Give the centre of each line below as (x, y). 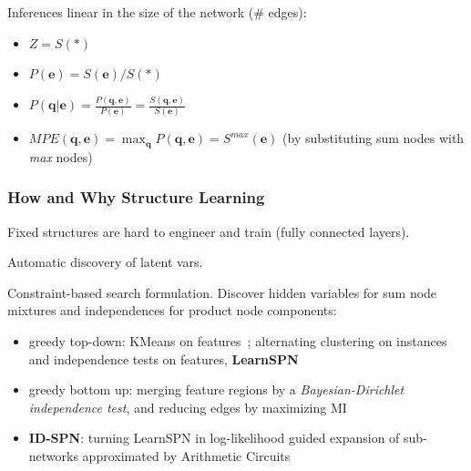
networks (53, 456)
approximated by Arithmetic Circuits (186, 456)
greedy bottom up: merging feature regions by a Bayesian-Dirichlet (216, 389)
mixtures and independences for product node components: (172, 310)
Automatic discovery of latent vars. (105, 262)
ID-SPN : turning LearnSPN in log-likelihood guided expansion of (214, 438)
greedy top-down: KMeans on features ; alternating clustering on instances (238, 341)
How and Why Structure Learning (136, 197)
